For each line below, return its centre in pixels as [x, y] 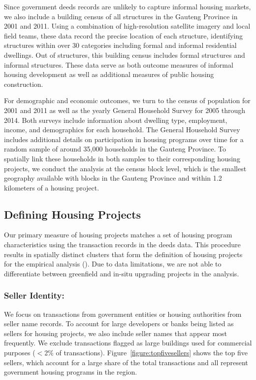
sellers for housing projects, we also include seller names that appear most [116, 333]
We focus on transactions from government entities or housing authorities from [123, 314]
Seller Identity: [34, 295]
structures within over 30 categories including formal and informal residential [120, 45]
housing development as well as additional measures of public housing [109, 74]
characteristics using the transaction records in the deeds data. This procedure [122, 245]
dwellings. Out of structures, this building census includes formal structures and [125, 55]
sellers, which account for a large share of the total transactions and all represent [126, 362]
